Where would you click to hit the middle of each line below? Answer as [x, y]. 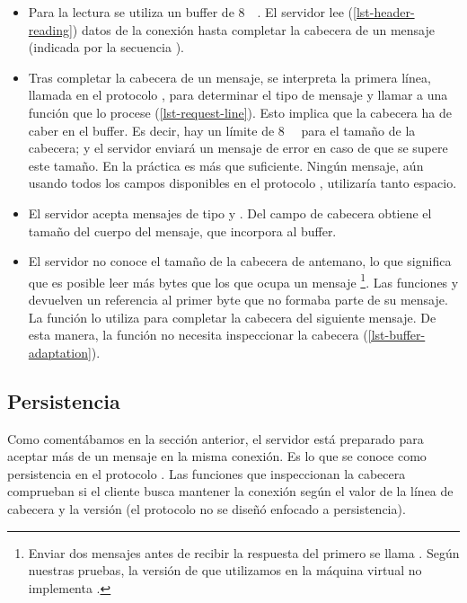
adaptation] [60, 352]
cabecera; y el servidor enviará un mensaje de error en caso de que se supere [238, 148]
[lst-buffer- [397, 335]
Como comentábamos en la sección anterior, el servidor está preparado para [216, 438]
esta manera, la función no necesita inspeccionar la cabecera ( [198, 335]
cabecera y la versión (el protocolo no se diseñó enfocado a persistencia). [207, 508]
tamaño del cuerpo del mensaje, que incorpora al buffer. [182, 231]
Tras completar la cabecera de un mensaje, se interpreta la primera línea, [229, 77]
